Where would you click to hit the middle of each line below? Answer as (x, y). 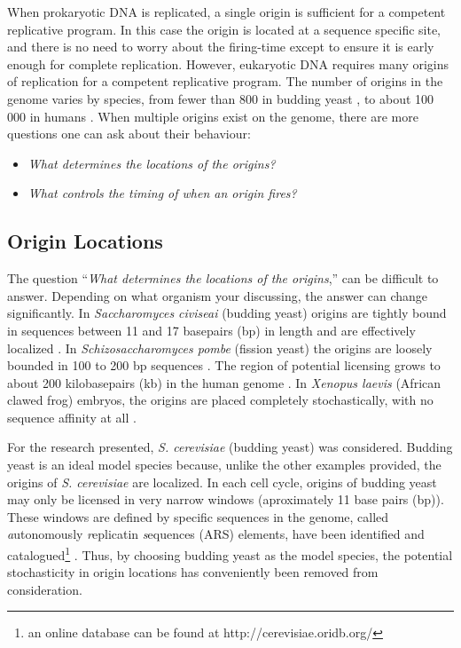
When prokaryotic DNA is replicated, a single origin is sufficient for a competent (227, 12)
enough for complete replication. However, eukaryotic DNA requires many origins (228, 63)
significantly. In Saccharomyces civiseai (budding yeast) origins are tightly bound (227, 313)
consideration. (45, 589)
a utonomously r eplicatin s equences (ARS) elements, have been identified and (216, 534)
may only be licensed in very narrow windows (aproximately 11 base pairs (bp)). (226, 499)
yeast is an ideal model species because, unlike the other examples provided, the (224, 465)
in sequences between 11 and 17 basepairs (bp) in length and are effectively (211, 330)
